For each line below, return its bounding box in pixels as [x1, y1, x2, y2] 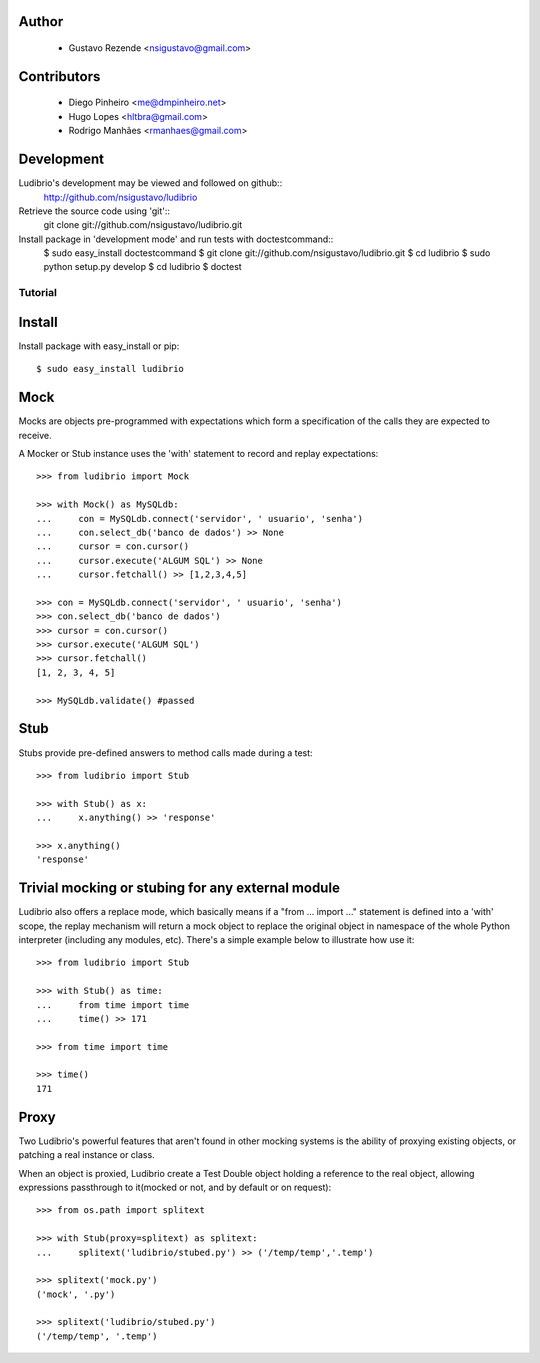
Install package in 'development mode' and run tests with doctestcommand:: [18, 233, 334, 245]
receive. [18, 429, 52, 441]
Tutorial [18, 286, 57, 300]
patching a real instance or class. [18, 1149, 155, 1161]
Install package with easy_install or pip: [18, 340, 180, 352]
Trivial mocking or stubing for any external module [18, 880, 340, 897]
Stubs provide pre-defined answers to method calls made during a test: [18, 746, 314, 759]
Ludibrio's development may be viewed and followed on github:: [18, 177, 283, 189]
